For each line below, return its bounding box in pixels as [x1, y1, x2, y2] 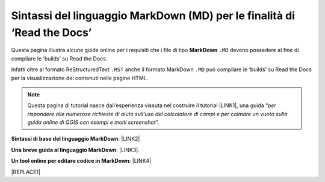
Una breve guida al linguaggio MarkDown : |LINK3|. [11, 146, 140, 153]
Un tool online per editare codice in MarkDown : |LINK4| [11, 157, 152, 165]
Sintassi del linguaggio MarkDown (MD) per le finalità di [11, 9, 295, 22]
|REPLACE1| [11, 168, 41, 175]
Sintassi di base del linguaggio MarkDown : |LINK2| [11, 135, 140, 142]
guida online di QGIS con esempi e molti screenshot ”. [27, 119, 159, 126]
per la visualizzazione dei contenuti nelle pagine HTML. [11, 74, 149, 81]
